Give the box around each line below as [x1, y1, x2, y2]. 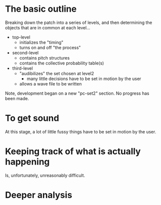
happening [5, 156, 50, 167]
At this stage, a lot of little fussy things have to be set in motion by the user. [5, 128, 156, 135]
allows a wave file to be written [19, 81, 82, 86]
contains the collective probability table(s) [19, 60, 104, 66]
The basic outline [5, 3, 77, 15]
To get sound [5, 113, 60, 124]
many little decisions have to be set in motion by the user [26, 76, 141, 82]
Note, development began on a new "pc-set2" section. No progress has [5, 90, 150, 96]
